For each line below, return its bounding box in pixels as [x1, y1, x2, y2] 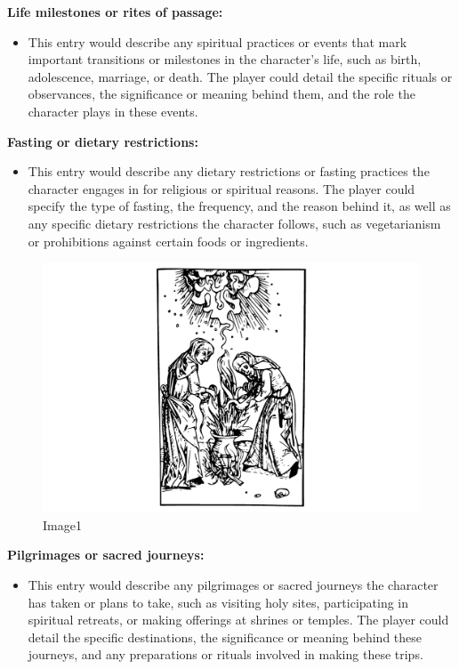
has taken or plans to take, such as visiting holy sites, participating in [28, 592, 409, 611]
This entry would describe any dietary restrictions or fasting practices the [28, 162, 430, 181]
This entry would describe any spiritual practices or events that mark [28, 32, 407, 51]
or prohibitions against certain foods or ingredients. [28, 231, 309, 250]
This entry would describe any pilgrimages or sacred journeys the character [28, 576, 439, 594]
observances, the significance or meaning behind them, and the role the [28, 85, 415, 103]
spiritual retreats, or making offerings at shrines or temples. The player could [28, 610, 449, 629]
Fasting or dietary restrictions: [7, 132, 198, 150]
